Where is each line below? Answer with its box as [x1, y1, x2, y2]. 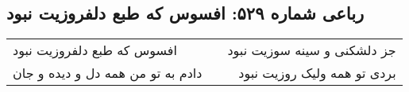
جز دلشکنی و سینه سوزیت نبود [227, 41, 396, 60]
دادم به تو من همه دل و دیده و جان [13, 64, 203, 83]
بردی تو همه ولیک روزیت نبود [238, 64, 396, 83]
